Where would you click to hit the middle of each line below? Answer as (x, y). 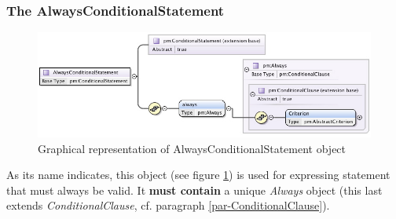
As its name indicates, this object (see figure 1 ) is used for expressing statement (198, 175)
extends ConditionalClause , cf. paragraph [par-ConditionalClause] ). (168, 205)
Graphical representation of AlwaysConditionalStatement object (192, 148)
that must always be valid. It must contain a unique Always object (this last (194, 190)
